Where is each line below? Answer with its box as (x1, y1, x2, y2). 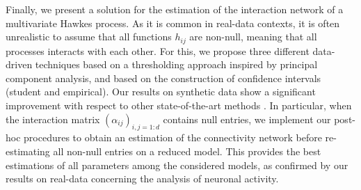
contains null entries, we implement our (163, 111, 331, 126)
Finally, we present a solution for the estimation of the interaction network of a (6, 2, 344, 16)
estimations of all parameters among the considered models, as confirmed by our (6, 157, 348, 172)
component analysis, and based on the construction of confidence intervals (6, 70, 321, 85)
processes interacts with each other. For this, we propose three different (6, 43, 310, 58)
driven (6, 57, 33, 72)
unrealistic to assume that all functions (6, 29, 172, 44)
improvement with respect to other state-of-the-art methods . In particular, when (6, 98, 352, 113)
